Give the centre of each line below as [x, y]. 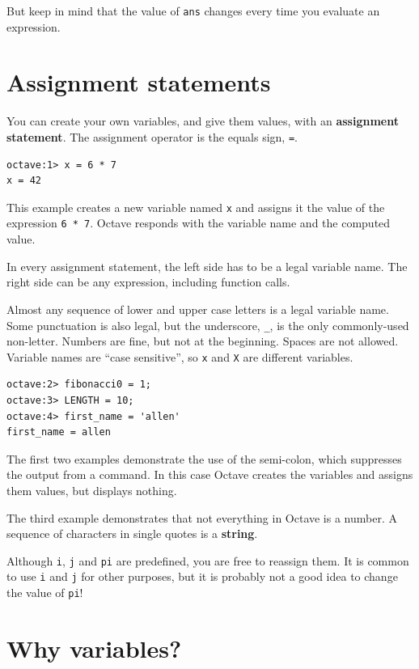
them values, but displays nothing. [92, 490]
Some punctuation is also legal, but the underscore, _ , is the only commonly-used [208, 325]
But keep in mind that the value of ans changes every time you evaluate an [193, 11]
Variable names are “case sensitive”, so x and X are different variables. [180, 356]
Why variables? [94, 648]
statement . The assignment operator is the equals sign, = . [152, 136]
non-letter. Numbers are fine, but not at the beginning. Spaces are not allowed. [203, 341]
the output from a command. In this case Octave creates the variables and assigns [210, 474]
